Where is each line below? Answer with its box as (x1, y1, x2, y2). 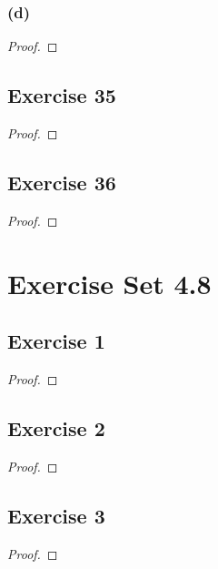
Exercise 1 (7, 327, 105, 355)
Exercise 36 (7, 168, 116, 196)
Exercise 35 (7, 81, 116, 109)
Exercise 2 (7, 413, 105, 442)
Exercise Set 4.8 (7, 264, 212, 301)
